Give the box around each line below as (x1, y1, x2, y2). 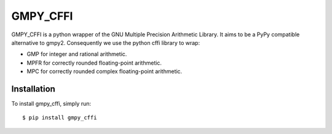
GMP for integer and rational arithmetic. (26, 50, 127, 58)
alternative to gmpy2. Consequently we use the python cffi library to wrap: (11, 39, 200, 46)
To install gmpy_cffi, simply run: (11, 100, 92, 108)
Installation (11, 84, 55, 94)
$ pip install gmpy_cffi (22, 114, 97, 121)
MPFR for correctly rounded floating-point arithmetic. (26, 59, 162, 66)
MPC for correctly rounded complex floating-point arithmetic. (26, 68, 183, 75)
